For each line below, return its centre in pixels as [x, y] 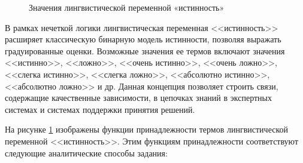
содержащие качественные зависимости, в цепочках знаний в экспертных [138, 98]
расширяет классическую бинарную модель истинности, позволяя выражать [143, 39]
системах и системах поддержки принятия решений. [100, 109]
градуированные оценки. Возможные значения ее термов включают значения [145, 50]
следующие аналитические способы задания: [86, 153]
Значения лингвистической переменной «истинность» [127, 7]
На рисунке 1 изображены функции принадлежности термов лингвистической [147, 129]
